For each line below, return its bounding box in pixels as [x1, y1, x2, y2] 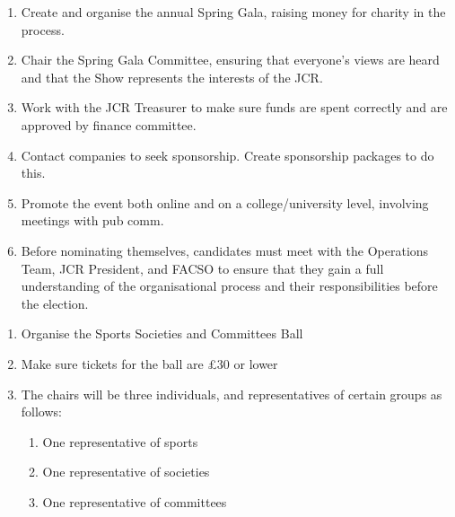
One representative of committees [42, 492, 227, 511]
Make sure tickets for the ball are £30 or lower [21, 354, 278, 372]
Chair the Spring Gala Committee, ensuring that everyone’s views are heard [21, 50, 440, 69]
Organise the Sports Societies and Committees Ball [21, 324, 303, 343]
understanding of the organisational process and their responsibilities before [21, 276, 438, 295]
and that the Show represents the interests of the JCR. [21, 67, 323, 86]
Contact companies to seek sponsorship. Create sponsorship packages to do [21, 145, 434, 164]
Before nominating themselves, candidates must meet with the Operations [21, 241, 429, 259]
